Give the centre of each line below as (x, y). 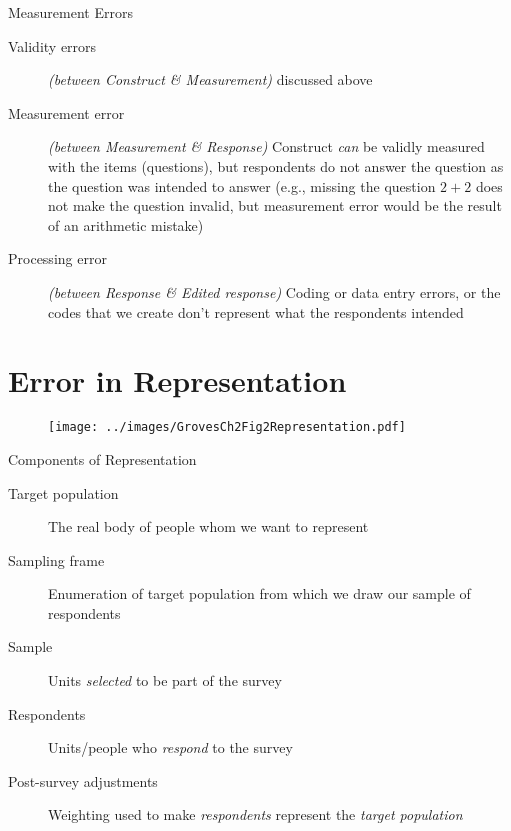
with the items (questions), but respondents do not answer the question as (276, 165)
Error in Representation (177, 380)
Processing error (57, 258)
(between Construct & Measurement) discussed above (210, 79)
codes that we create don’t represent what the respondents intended (256, 311)
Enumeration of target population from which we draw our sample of (259, 593)
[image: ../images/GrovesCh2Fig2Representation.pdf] (227, 427)
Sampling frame (56, 559)
